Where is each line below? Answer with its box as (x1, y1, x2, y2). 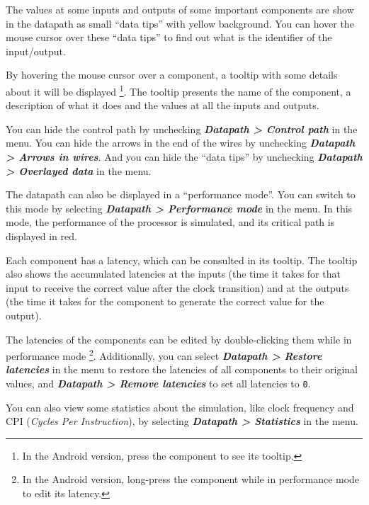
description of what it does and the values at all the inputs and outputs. (6, 98, 319, 113)
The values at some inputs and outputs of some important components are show (6, 2, 354, 16)
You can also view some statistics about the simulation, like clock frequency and (6, 399, 354, 414)
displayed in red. (6, 228, 77, 243)
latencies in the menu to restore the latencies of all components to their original (6, 362, 358, 377)
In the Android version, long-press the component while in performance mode (22, 472, 360, 487)
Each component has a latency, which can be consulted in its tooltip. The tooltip (6, 252, 358, 267)
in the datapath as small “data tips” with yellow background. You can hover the (6, 16, 354, 30)
